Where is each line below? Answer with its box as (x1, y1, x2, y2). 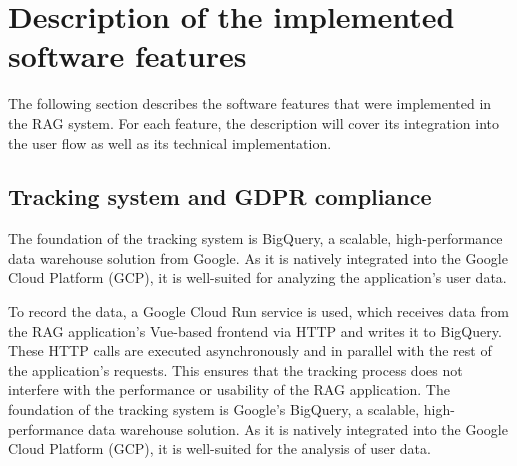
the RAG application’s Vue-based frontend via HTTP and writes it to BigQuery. (8, 320, 502, 341)
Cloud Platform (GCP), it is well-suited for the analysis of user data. (8, 438, 431, 459)
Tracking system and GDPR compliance (8, 181, 432, 212)
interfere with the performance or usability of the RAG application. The (8, 379, 450, 400)
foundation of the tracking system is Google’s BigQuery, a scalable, (8, 399, 420, 420)
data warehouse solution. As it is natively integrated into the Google (88, 418, 508, 439)
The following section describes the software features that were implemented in (8, 93, 492, 114)
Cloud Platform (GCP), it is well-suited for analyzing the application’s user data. (8, 267, 507, 288)
